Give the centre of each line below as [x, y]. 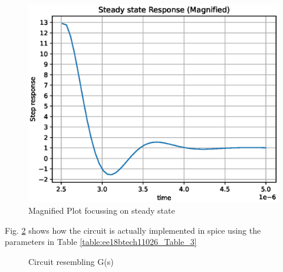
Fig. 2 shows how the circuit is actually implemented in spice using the [133, 230]
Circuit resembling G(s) [71, 261]
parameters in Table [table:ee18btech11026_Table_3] [101, 242]
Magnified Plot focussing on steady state [102, 210]
